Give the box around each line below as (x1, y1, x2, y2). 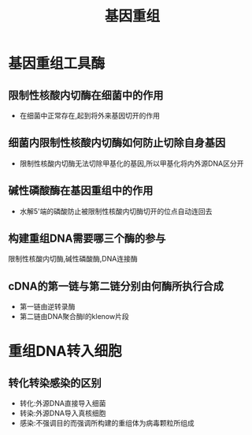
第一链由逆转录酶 (19, 302, 76, 312)
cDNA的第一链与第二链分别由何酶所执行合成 (8, 279, 224, 293)
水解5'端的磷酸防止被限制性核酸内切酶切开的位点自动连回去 (19, 206, 213, 216)
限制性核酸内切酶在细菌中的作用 (8, 88, 164, 102)
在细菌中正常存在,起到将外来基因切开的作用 (19, 111, 160, 120)
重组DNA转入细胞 (8, 343, 122, 360)
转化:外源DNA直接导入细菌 (19, 399, 106, 408)
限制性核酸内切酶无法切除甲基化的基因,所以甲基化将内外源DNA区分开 (19, 159, 244, 168)
